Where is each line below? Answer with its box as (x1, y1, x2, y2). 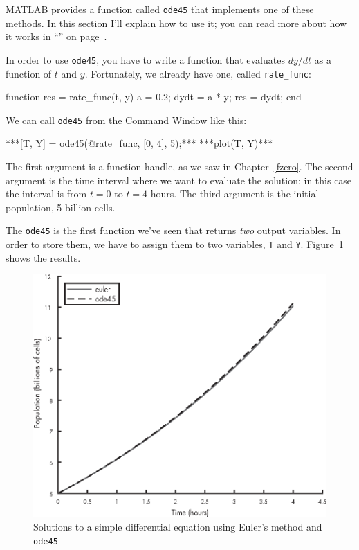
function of (6, 66, 52, 80)
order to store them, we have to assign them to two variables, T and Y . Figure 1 (6, 237, 344, 251)
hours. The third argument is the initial (150, 186, 319, 201)
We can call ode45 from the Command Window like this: (6, 112, 247, 127)
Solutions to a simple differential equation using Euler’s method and (33, 520, 322, 534)
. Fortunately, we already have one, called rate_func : (84, 66, 311, 80)
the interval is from (6, 186, 87, 201)
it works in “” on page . (6, 29, 107, 44)
